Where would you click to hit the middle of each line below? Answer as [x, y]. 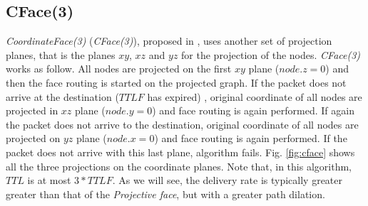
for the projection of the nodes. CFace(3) [271, 54]
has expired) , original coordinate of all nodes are [255, 96]
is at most [49, 180]
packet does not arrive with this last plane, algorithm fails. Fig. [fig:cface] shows [180, 152]
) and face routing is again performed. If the [251, 138]
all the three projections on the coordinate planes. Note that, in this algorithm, [179, 166]
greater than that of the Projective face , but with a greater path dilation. [165, 194]
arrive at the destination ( [62, 96]
